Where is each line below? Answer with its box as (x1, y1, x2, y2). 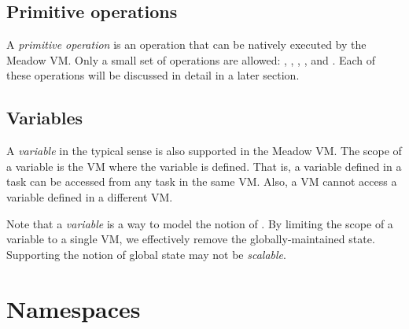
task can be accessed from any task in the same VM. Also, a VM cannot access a (6, 173, 397, 190)
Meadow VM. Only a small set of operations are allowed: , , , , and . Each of (6, 51, 376, 68)
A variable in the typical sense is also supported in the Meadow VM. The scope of (6, 142, 402, 159)
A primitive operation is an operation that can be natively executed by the (6, 36, 367, 53)
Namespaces (6, 292, 141, 324)
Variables (6, 105, 83, 130)
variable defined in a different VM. (6, 188, 173, 205)
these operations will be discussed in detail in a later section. (6, 67, 300, 83)
